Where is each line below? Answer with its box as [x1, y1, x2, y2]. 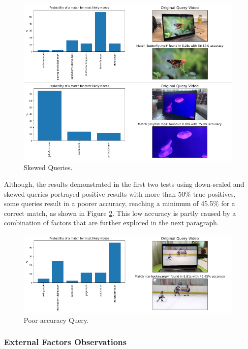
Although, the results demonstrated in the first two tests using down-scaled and [4, 178, 245, 189]
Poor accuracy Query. [24, 314, 89, 325]
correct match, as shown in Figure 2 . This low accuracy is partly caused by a [4, 208, 236, 218]
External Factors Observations [4, 336, 127, 348]
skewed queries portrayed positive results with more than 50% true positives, [4, 188, 236, 199]
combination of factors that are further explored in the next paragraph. [4, 217, 219, 228]
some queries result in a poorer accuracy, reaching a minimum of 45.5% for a [4, 198, 235, 209]
